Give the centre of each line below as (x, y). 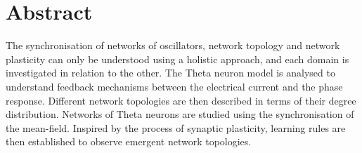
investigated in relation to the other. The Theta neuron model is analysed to (170, 73)
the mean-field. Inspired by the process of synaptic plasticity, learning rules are (176, 127)
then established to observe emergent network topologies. (129, 141)
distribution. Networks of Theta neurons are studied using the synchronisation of (180, 114)
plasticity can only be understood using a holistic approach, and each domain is (177, 59)
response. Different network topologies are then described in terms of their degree (181, 100)
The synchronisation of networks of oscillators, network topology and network (173, 45)
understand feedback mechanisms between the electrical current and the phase (174, 86)
